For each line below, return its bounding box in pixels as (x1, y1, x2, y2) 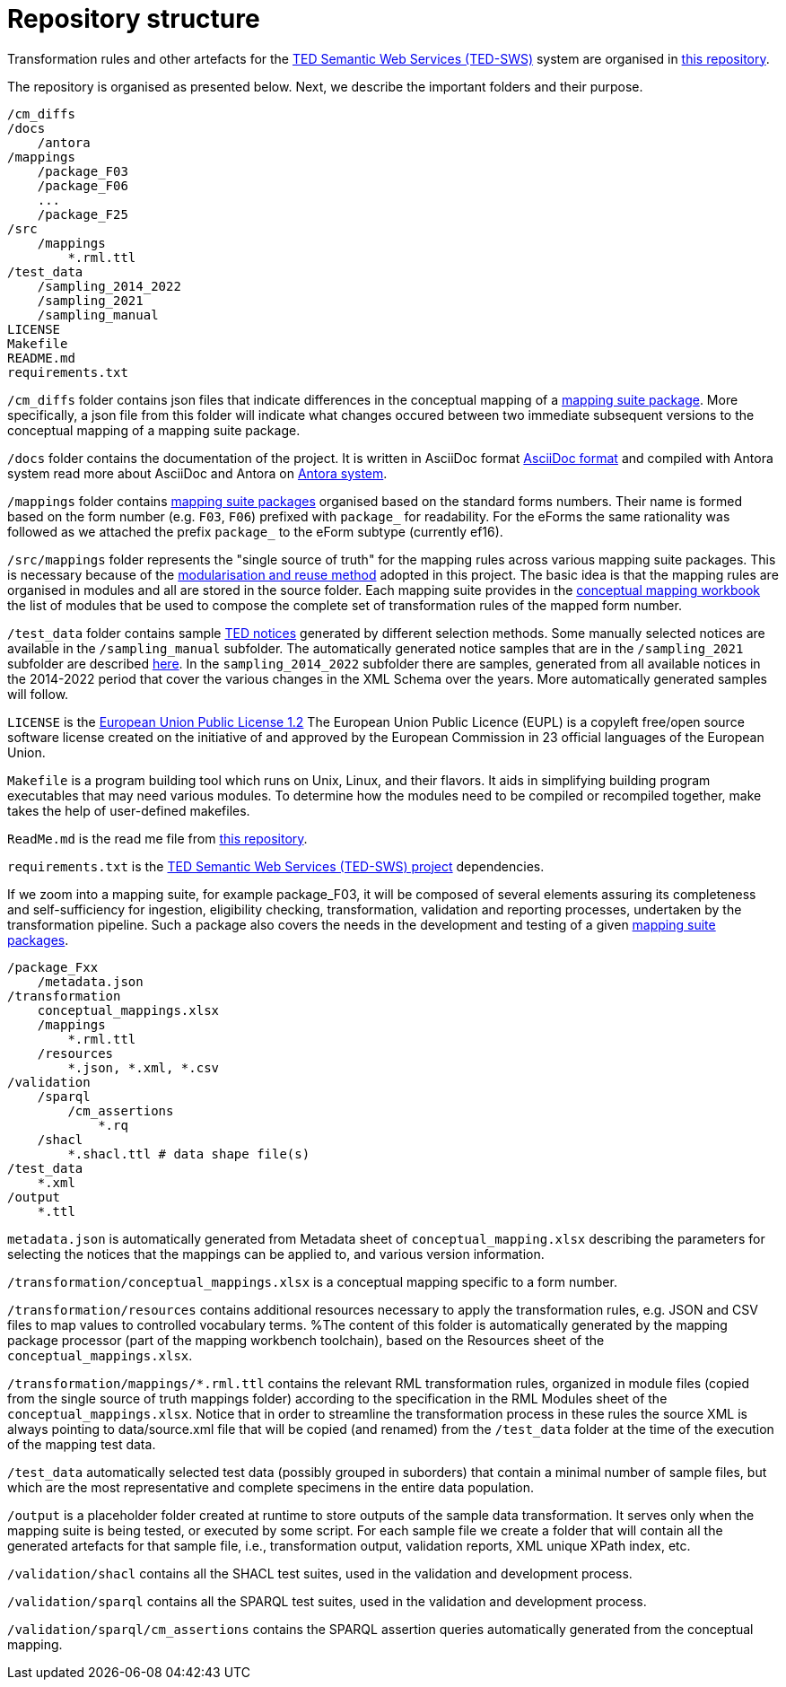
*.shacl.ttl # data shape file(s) (67, 1146, 310, 1161)
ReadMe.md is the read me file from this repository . (7, 830, 308, 846)
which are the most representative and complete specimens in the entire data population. (7, 1479, 535, 1495)
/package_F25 (37, 206, 128, 222)
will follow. (7, 686, 69, 702)
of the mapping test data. (7, 1436, 156, 1452)
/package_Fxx (7, 959, 99, 975)
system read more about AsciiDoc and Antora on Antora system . (7, 465, 388, 481)
